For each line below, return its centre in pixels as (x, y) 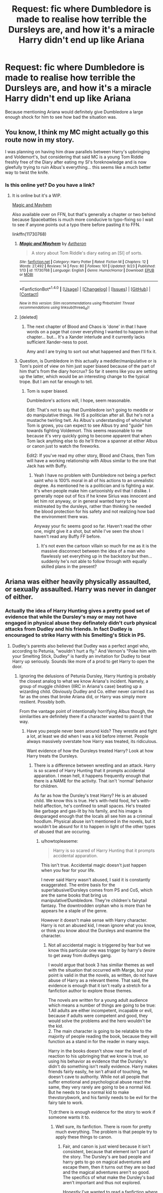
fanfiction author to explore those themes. (90, 991)
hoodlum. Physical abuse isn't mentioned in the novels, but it (94, 821)
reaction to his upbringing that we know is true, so (98, 1056)
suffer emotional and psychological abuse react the (100, 1082)
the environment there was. (61, 517)
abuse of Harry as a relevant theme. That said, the (98, 980)
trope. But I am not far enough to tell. (56, 382)
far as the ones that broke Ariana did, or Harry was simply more (83, 696)
